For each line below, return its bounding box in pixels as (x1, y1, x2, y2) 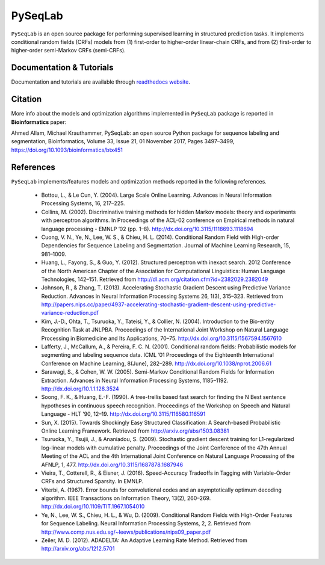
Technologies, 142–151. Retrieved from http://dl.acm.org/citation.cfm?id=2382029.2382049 (41, 276, 268, 283)
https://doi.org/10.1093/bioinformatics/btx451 (11, 146, 123, 153)
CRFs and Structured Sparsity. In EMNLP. (41, 478, 144, 485)
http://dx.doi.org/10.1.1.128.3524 (41, 385, 120, 392)
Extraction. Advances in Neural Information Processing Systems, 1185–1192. (41, 377, 229, 384)
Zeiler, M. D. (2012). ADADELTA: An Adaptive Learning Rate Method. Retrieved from (41, 537, 248, 544)
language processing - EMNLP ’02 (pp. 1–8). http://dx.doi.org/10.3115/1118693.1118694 (41, 225, 254, 232)
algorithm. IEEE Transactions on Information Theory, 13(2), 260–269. (41, 495, 211, 502)
